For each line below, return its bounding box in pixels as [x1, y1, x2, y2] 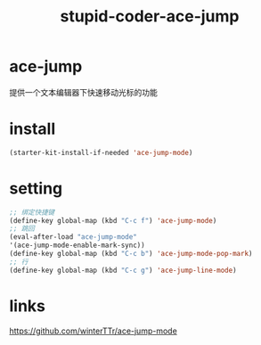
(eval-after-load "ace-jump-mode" [9, 233, 138, 242]
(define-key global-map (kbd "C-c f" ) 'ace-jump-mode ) [9, 216, 217, 225]
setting [9, 178, 63, 198]
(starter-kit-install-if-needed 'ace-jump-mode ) [9, 148, 193, 157]
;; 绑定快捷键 [9, 208, 55, 217]
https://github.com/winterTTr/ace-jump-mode [9, 325, 178, 336]
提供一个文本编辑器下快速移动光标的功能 [9, 86, 158, 97]
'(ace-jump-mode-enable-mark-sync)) [9, 241, 145, 251]
